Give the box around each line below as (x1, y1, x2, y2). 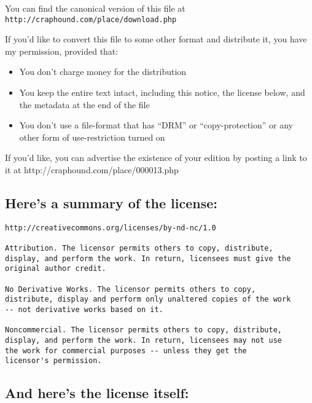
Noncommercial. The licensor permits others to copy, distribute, (5, 326, 283, 335)
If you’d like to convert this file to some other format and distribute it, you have (5, 33, 307, 45)
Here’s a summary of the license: (5, 193, 218, 212)
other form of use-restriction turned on (19, 130, 165, 143)
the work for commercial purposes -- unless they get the (5, 346, 247, 355)
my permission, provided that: (5, 44, 119, 57)
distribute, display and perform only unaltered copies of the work (5, 295, 291, 304)
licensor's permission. (5, 356, 102, 366)
